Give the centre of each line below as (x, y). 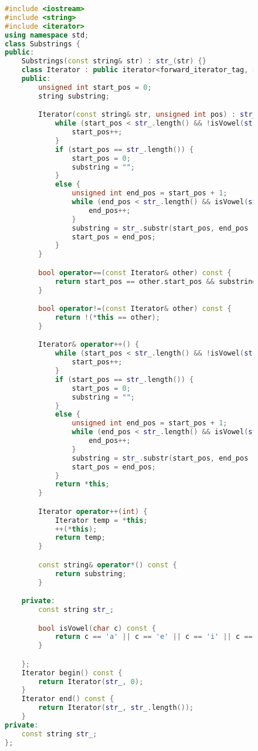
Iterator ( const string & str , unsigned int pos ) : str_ (147, 115)
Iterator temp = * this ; (101, 520)
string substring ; (74, 96)
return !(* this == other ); (107, 317)
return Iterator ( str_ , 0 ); (91, 681)
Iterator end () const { (68, 699)
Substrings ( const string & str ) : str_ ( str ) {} (114, 61)
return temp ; (80, 538)
